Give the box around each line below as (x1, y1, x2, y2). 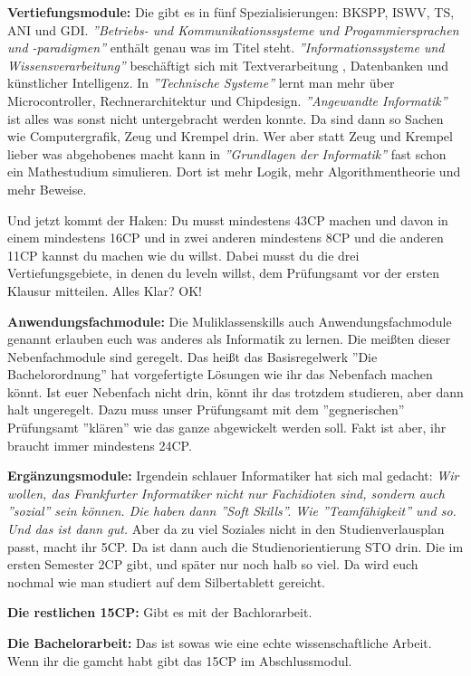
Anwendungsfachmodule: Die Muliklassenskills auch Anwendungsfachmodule (7, 311, 452, 330)
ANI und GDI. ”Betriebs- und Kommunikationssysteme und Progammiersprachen (7, 20, 459, 39)
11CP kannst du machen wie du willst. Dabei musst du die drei (7, 245, 360, 264)
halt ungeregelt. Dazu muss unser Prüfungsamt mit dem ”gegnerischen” (7, 400, 405, 419)
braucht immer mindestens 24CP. (7, 435, 192, 454)
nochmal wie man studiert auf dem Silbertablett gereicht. (7, 572, 325, 591)
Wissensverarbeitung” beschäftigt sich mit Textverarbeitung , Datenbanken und (7, 55, 449, 74)
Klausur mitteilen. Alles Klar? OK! (7, 281, 202, 300)
